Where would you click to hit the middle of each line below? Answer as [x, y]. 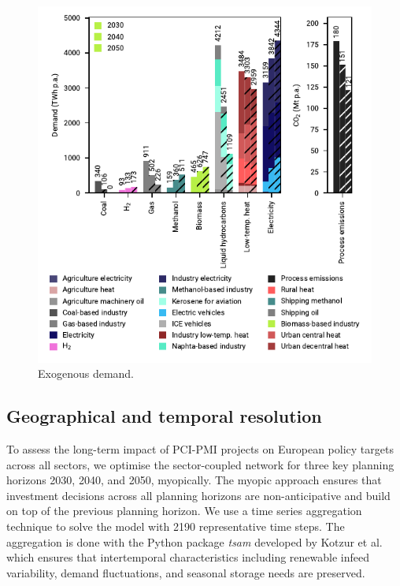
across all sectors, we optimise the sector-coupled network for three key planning [200, 464]
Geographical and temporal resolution [164, 416]
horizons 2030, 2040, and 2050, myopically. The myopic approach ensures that [194, 480]
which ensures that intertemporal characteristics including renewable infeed [188, 557]
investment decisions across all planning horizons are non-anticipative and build [198, 495]
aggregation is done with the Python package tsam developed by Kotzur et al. [194, 541]
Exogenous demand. [86, 373]
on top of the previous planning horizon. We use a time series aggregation [184, 511]
